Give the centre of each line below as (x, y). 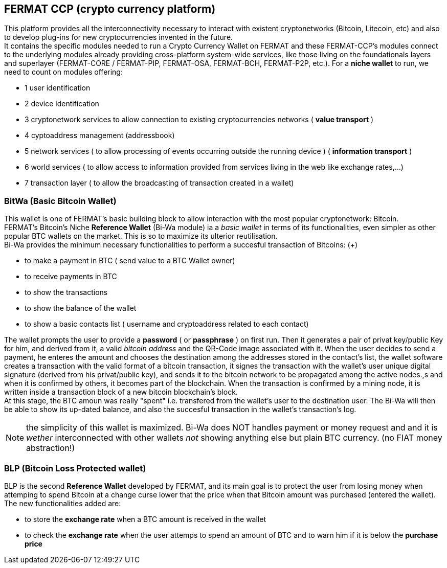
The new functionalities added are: (63, 503)
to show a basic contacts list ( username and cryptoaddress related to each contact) (167, 324)
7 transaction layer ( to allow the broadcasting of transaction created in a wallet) (159, 183)
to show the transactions (66, 292)
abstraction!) (51, 448)
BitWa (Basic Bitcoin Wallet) (60, 201)
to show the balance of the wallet (81, 308)
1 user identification (58, 88)
